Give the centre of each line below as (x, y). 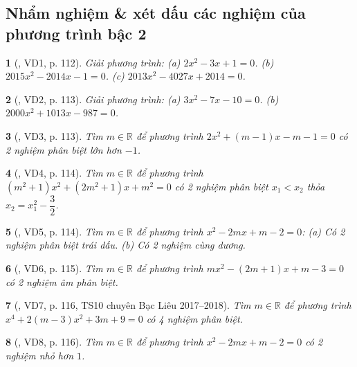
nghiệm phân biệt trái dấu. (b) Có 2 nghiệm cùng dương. (126, 245)
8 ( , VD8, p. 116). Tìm (54, 342)
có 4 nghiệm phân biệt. (194, 318)
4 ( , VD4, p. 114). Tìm (54, 173)
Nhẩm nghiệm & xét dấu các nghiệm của (156, 13)
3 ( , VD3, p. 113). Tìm (54, 135)
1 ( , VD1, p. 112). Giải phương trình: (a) (93, 62)
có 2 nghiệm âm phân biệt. (62, 281)
